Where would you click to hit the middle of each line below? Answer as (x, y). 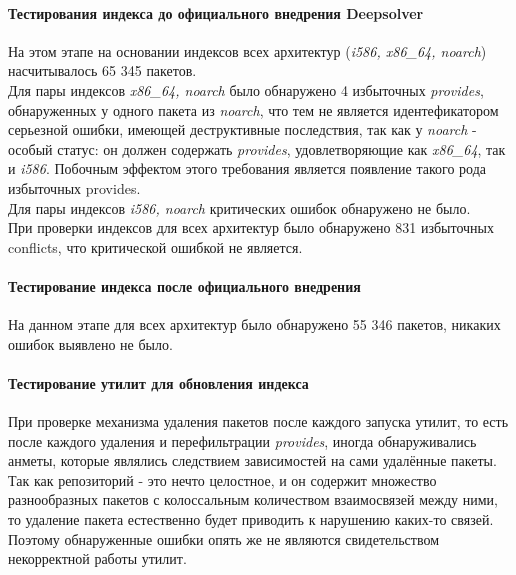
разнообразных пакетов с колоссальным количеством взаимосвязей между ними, (253, 499)
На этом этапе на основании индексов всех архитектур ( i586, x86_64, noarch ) (247, 50)
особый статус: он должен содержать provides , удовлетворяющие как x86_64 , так (257, 148)
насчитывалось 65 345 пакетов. (102, 70)
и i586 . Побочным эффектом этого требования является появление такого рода (247, 168)
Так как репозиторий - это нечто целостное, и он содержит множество (222, 479)
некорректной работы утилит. (97, 558)
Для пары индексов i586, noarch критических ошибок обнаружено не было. (239, 207)
